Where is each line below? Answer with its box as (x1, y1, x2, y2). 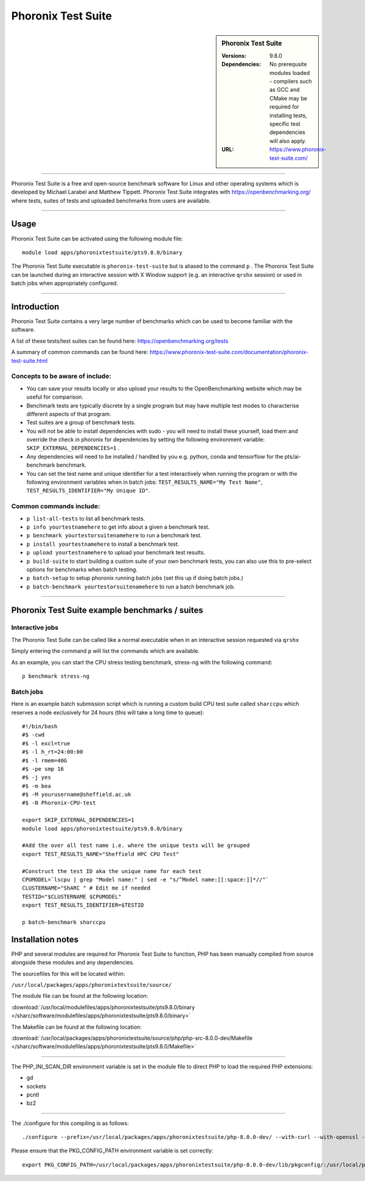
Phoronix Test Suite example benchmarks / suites (11, 605, 203, 615)
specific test (269, 120, 301, 127)
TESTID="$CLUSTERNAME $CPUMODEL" (22, 893, 122, 900)
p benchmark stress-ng (22, 673, 90, 680)
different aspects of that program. (26, 410, 112, 417)
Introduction (11, 301, 60, 312)
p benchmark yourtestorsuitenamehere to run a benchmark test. (26, 532, 202, 539)
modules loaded (269, 69, 310, 76)
